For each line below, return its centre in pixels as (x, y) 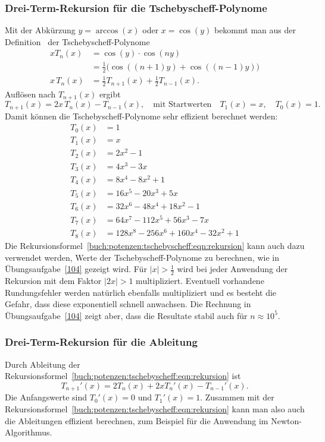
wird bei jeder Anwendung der (232, 269)
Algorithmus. (29, 432)
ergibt (110, 94)
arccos (107, 31)
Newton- (286, 420)
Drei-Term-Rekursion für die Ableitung (101, 342)
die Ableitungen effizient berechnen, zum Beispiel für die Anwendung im (137, 420)
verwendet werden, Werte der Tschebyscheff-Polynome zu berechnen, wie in (142, 257)
